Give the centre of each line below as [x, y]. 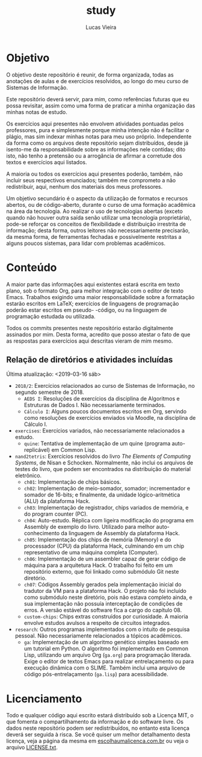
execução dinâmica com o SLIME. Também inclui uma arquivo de [104, 668]
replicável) [37, 450]
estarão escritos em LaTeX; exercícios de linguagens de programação [93, 303]
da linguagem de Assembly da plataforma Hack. [121, 533]
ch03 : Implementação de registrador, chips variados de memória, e [106, 508]
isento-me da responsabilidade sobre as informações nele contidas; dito [96, 149]
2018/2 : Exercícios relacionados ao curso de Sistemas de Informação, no [105, 386]
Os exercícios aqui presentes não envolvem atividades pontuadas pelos [95, 124]
